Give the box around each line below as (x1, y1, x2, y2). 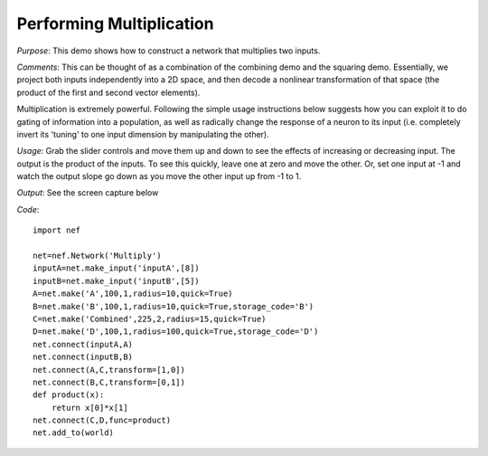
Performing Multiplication (16, 14, 214, 33)
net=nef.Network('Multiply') (33, 251, 162, 261)
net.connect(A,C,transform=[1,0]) (33, 365, 185, 375)
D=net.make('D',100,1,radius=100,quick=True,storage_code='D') (33, 327, 319, 337)
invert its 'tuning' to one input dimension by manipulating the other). (16, 128, 270, 139)
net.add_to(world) (33, 428, 115, 438)
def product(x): (33, 390, 105, 400)
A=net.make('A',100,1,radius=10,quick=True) (33, 289, 234, 299)
